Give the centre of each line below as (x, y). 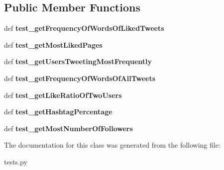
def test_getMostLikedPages (53, 44)
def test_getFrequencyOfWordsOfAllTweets (80, 78)
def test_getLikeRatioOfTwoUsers (63, 95)
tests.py (16, 161)
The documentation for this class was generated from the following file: (112, 145)
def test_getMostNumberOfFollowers (68, 128)
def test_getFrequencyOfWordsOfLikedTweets (84, 28)
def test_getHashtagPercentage (58, 112)
